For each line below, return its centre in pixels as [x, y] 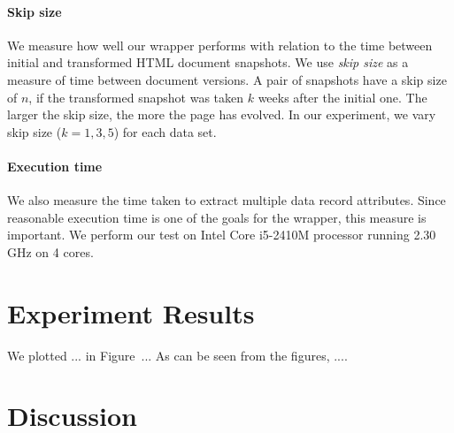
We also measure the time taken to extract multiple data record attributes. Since [227, 200]
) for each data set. [165, 131]
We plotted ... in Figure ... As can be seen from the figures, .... [177, 355]
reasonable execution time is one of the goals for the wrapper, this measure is [217, 217]
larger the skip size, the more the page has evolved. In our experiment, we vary [222, 114]
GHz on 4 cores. [50, 251]
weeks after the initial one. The [342, 97]
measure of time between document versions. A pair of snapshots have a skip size [227, 79]
